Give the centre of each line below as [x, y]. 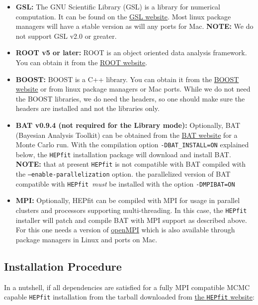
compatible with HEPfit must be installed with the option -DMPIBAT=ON [125, 183]
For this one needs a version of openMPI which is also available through [125, 230]
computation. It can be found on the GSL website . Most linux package [123, 16]
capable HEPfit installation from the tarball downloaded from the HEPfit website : [129, 297]
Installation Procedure [63, 266]
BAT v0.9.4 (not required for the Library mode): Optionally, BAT [128, 125]
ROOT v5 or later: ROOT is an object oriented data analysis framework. [131, 52]
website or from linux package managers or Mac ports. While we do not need [133, 89]
